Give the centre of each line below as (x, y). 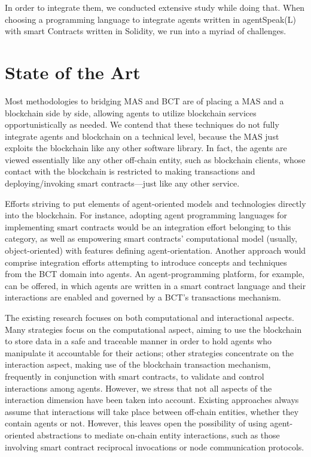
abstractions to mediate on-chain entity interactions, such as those (158, 435)
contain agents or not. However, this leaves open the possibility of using (136, 423)
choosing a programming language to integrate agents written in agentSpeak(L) (151, 19)
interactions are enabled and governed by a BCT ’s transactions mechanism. (143, 297)
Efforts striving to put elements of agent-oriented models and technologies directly (155, 203)
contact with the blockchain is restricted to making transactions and (130, 171)
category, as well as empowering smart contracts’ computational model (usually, (151, 238)
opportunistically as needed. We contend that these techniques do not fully (142, 124)
